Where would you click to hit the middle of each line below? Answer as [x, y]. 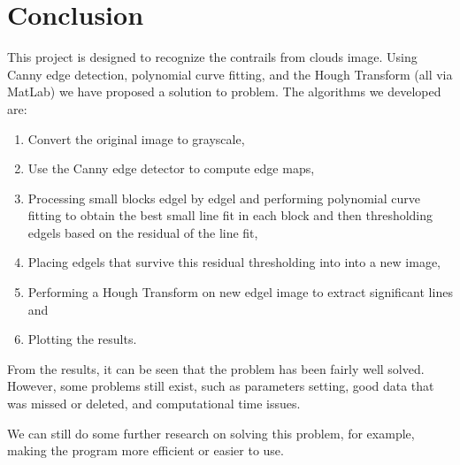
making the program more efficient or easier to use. [146, 450]
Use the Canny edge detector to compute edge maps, [171, 168]
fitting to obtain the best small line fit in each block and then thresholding [230, 215]
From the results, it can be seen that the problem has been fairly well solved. [216, 368]
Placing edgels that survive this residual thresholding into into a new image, [234, 262]
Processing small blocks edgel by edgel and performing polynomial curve [224, 198]
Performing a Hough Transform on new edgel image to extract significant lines [240, 292]
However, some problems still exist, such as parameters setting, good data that [221, 386]
